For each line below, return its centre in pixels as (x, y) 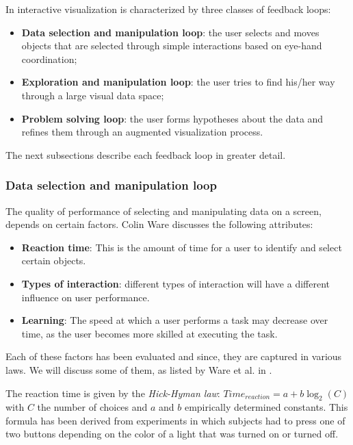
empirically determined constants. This (266, 407)
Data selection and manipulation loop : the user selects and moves (170, 32)
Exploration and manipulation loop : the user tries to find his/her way (178, 82)
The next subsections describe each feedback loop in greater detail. (146, 154)
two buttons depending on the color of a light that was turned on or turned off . (172, 434)
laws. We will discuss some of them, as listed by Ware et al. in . (139, 369)
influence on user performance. (86, 297)
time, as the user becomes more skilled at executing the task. (149, 333)
